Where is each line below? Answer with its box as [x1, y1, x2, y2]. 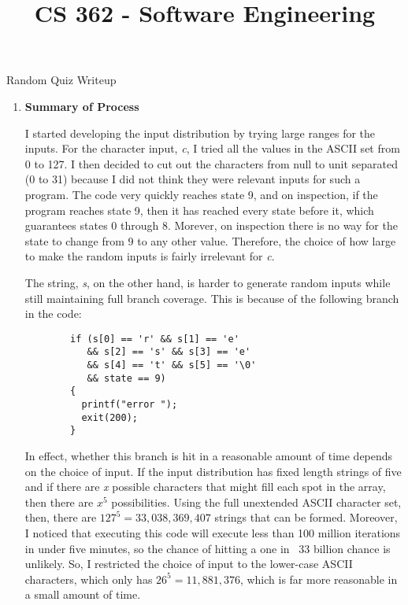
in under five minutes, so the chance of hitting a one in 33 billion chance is [24, 540, 391, 556]
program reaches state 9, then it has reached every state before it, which [24, 201, 374, 218]
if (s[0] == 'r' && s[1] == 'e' [70, 333, 239, 345]
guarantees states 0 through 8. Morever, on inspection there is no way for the [24, 217, 398, 234]
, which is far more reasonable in [239, 570, 398, 587]
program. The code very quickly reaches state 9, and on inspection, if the [24, 186, 378, 202]
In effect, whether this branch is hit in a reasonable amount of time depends [24, 447, 393, 463]
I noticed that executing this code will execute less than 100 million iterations [24, 524, 401, 540]
